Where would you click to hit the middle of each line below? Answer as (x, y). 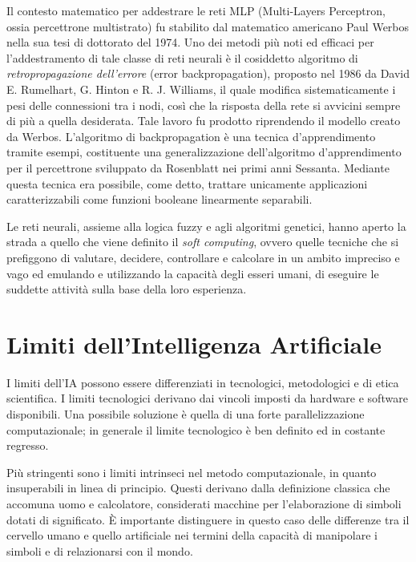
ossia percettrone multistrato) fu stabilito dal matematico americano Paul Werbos (208, 26)
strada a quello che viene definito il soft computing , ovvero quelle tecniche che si (203, 242)
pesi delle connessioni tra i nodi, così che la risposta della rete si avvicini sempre (204, 105)
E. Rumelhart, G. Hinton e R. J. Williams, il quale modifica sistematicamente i (201, 89)
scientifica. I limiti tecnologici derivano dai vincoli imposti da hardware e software (207, 398)
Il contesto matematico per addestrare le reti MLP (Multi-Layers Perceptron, (196, 10)
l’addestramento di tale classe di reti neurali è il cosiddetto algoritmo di (182, 57)
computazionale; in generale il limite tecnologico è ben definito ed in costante (196, 429)
